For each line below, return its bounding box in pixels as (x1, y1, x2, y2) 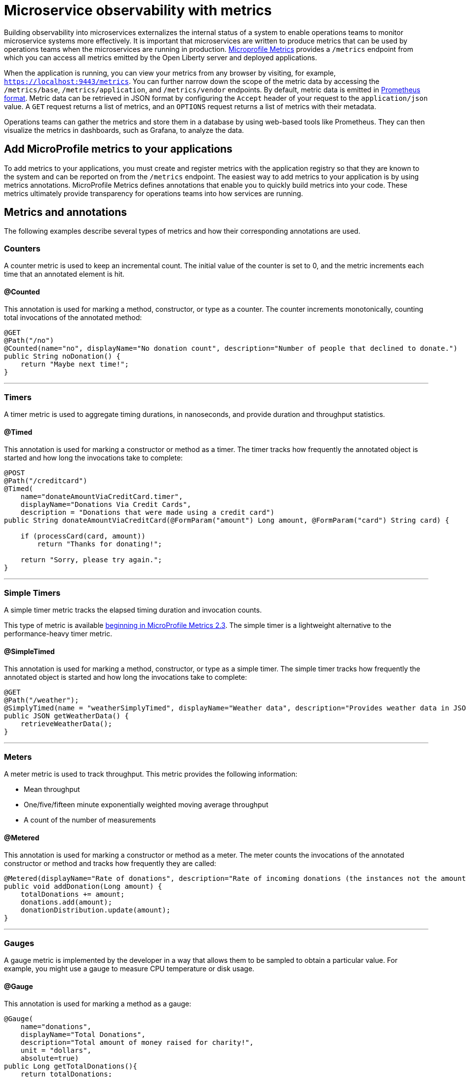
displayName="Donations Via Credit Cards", (20, 500, 192, 509)
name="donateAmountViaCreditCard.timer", (20, 493, 183, 501)
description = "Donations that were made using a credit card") (20, 508, 274, 517)
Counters (4, 243, 40, 253)
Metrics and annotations (4, 206, 127, 219)
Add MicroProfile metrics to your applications (4, 143, 233, 156)
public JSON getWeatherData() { (4, 712, 129, 720)
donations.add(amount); (20, 898, 113, 907)
